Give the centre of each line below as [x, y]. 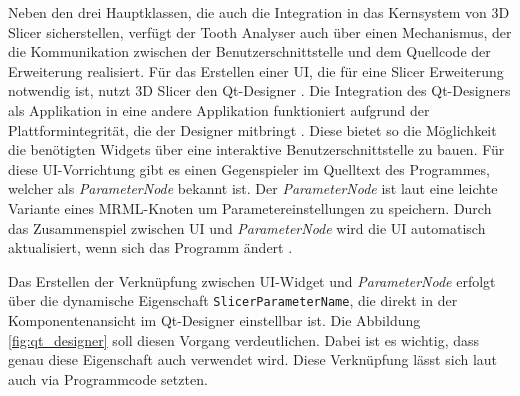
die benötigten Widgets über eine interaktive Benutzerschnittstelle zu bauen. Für [256, 149]
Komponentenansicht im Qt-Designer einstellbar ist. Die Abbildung [214, 319]
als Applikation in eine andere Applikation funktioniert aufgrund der [219, 109]
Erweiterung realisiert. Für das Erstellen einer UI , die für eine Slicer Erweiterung [256, 70]
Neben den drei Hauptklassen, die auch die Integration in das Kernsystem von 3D [259, 12]
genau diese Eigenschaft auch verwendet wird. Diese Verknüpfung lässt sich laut [253, 359]
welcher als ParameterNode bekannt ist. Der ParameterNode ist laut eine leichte [253, 188]
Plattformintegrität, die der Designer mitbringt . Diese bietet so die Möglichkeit [252, 129]
